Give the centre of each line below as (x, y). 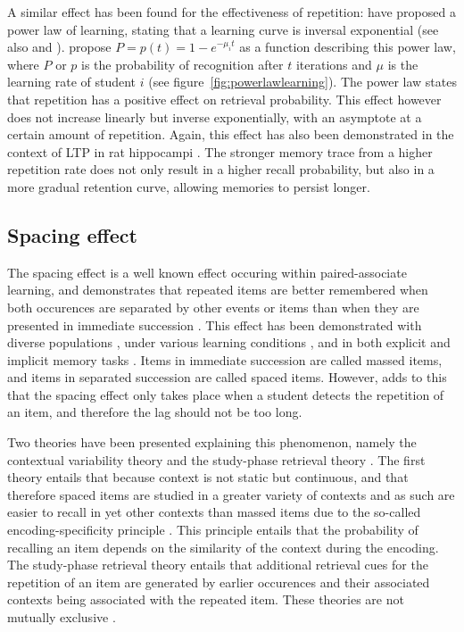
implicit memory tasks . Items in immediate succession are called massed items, (225, 359)
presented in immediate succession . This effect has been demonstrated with (215, 324)
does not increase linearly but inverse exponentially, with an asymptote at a (215, 116)
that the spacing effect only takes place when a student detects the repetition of (226, 394)
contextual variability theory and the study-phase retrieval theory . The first (216, 459)
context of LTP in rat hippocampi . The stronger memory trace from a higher (220, 151)
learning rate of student (72, 82)
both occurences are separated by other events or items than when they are (213, 307)
